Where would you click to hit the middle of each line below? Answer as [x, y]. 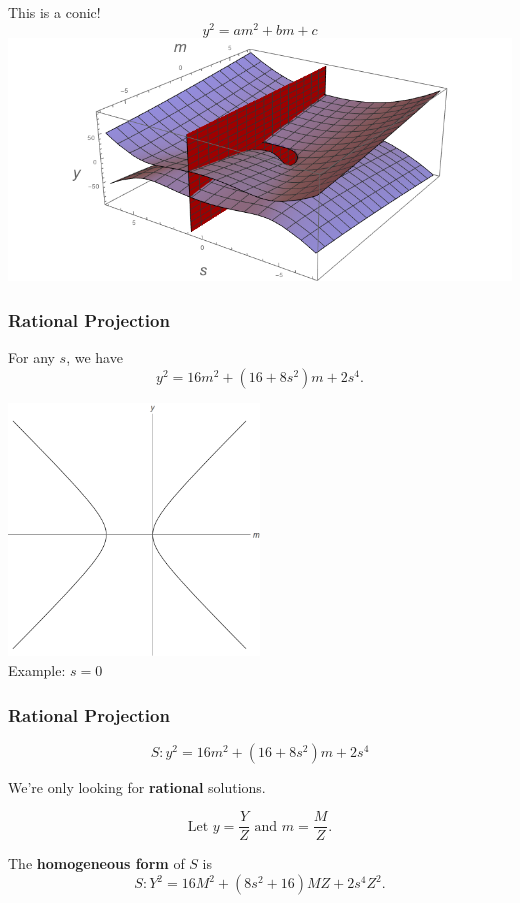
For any [31, 357]
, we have [94, 357]
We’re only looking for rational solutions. [137, 786]
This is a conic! [54, 12]
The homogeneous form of [96, 863]
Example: [37, 669]
